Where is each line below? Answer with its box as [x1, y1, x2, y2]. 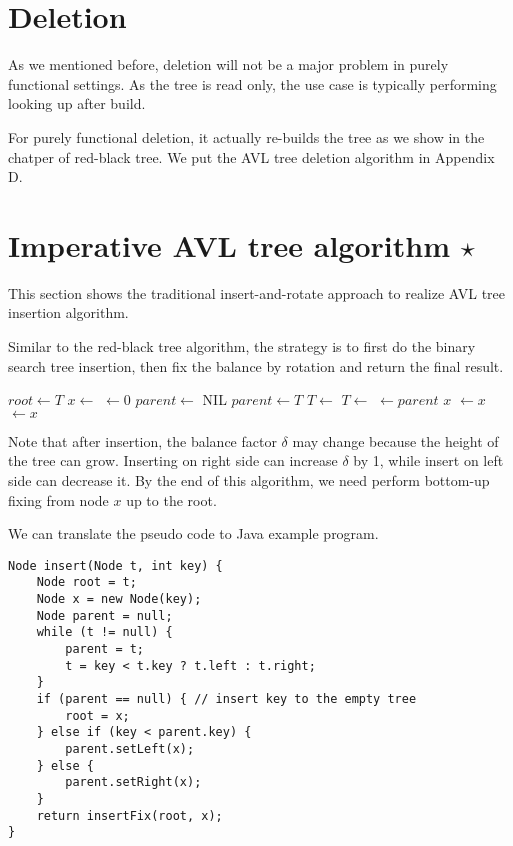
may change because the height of [292, 430, 499, 451]
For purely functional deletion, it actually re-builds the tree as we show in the [8, 126, 485, 147]
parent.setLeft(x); [65, 741, 195, 756]
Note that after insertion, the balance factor [8, 430, 277, 451]
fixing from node [8, 489, 109, 510]
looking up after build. [8, 93, 146, 114]
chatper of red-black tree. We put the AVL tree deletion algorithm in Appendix [8, 146, 495, 167]
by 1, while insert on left [353, 450, 504, 471]
